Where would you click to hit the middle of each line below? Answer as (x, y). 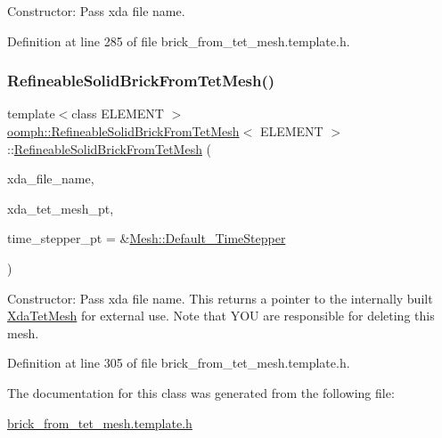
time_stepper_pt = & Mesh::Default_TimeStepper (147, 238)
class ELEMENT (118, 114)
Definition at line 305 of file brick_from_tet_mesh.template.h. (179, 363)
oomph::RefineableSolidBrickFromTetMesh (123, 131)
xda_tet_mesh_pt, (61, 208)
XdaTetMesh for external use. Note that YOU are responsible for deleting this (221, 316)
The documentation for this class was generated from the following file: (201, 392)
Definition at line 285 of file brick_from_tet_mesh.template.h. (179, 41)
